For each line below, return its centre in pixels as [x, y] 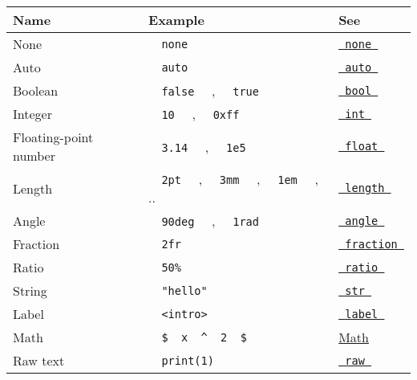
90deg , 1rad [210, 221]
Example [176, 20]
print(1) [188, 360]
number [34, 155]
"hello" [184, 290]
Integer [32, 114]
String [30, 290]
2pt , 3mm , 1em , [240, 179]
